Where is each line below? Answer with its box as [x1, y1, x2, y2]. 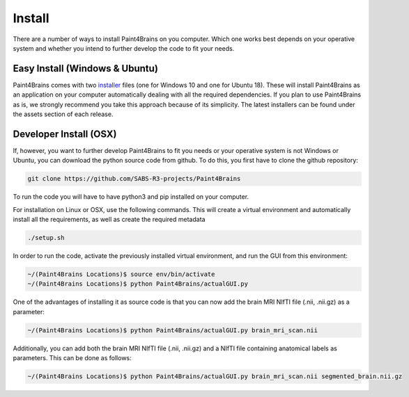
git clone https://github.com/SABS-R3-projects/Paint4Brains [27, 175, 241, 183]
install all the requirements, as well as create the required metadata [13, 216, 206, 224]
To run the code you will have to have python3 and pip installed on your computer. [13, 193, 249, 201]
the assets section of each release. [13, 110, 114, 118]
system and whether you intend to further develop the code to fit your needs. [13, 44, 235, 52]
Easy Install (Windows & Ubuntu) [13, 63, 158, 74]
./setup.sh [27, 234, 65, 242]
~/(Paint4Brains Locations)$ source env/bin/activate [27, 270, 215, 278]
